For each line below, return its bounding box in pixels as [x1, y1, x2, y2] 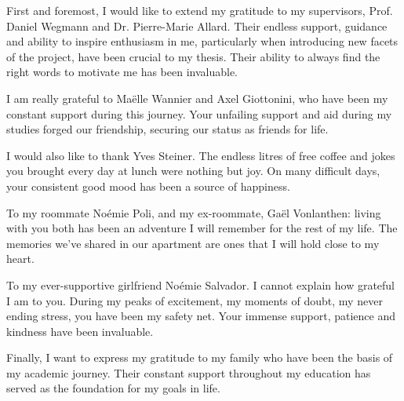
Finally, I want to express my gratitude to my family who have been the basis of [6, 349, 393, 366]
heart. [6, 250, 35, 267]
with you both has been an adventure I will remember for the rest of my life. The [6, 220, 398, 236]
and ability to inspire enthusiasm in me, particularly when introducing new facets [6, 33, 399, 49]
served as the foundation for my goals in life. [6, 380, 220, 396]
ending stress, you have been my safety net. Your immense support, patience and [6, 308, 396, 324]
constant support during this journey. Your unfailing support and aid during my [6, 105, 392, 122]
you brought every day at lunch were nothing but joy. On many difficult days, [6, 162, 380, 179]
